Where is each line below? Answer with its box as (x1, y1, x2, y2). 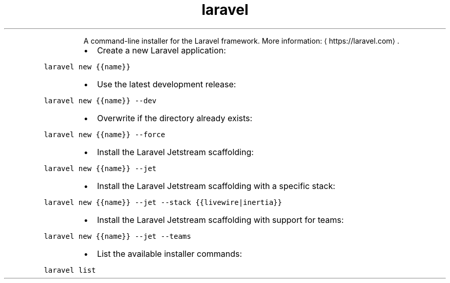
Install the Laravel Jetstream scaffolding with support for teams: (97, 214, 344, 225)
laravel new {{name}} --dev (44, 96, 157, 105)
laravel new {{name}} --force (44, 130, 165, 139)
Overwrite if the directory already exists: (97, 112, 253, 123)
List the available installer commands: (97, 248, 242, 259)
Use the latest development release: (97, 79, 236, 89)
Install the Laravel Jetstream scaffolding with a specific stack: (97, 180, 335, 191)
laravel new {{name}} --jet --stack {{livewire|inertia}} (44, 198, 282, 206)
